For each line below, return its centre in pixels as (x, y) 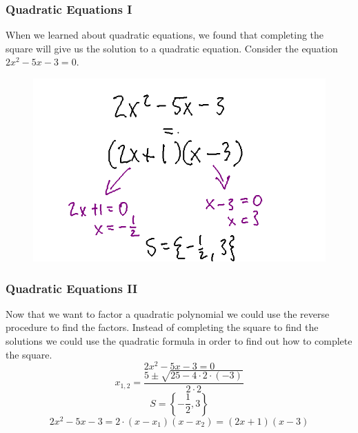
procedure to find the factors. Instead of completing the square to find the (162, 327)
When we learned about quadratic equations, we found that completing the (165, 35)
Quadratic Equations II (72, 288)
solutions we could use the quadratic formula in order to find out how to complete (179, 341)
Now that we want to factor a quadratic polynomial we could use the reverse (168, 313)
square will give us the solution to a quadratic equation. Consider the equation (172, 48)
